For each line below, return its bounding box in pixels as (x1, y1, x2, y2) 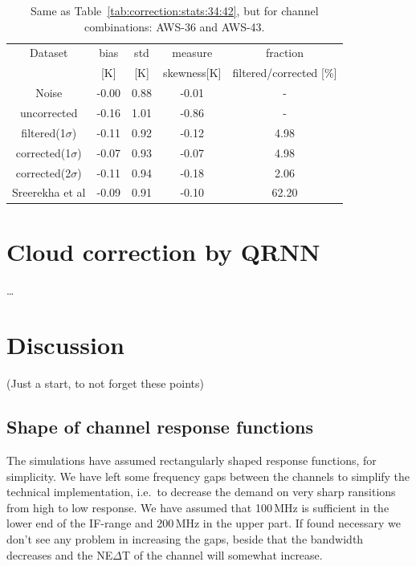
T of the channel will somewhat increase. (121, 546, 323, 563)
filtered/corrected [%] (232, 64, 337, 81)
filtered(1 (21, 124, 66, 140)
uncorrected (19, 104, 78, 120)
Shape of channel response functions (6, 414, 313, 439)
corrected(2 (15, 164, 71, 181)
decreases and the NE (6, 546, 113, 563)
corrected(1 (15, 144, 71, 161)
